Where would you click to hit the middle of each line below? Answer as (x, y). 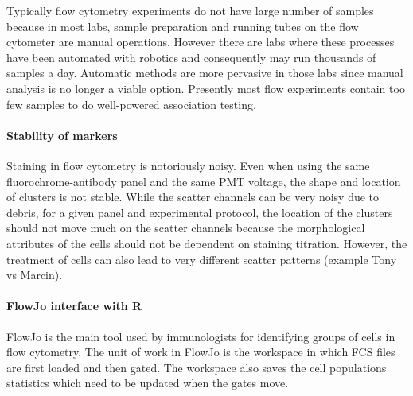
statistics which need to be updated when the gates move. (148, 383)
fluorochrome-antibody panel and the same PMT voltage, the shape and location (204, 181)
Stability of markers (62, 135)
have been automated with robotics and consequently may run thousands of (191, 57)
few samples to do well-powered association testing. (131, 104)
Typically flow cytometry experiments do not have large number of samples (190, 10)
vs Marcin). (35, 275)
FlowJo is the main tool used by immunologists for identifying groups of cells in (201, 336)
